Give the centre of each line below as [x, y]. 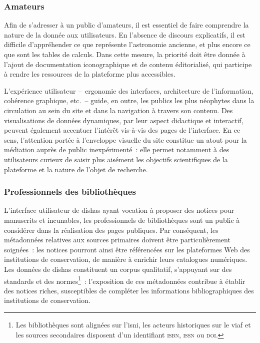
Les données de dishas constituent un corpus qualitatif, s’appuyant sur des [118, 269]
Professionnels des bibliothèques [70, 192]
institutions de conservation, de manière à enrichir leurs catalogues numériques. [126, 259]
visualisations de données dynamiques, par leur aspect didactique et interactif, [124, 120]
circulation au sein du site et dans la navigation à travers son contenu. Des [118, 110]
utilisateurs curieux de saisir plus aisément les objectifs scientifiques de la [116, 159]
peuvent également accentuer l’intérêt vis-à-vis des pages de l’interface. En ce [122, 130]
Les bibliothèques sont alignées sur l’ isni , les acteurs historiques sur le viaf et [133, 324]
